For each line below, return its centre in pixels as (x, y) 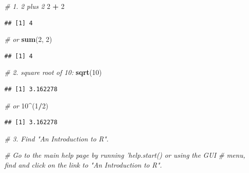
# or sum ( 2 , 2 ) (28, 39)
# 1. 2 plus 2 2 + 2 (35, 6)
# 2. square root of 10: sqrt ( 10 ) (53, 72)
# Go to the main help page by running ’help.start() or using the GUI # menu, (125, 155)
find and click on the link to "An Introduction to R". (83, 164)
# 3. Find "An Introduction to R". (57, 138)
